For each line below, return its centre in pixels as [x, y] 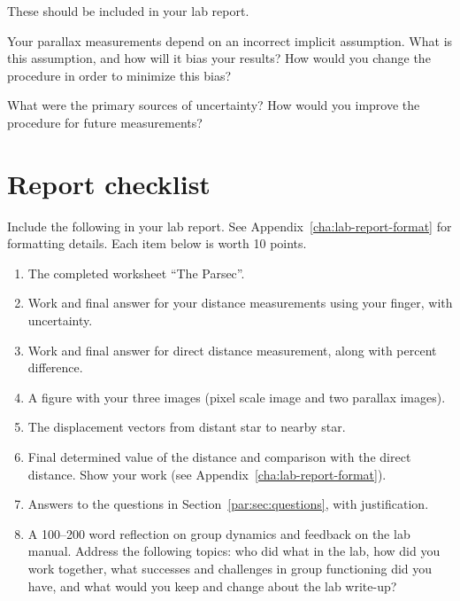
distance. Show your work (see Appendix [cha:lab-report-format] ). [207, 474]
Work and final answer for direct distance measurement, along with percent [232, 350]
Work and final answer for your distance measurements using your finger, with [240, 303]
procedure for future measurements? [105, 122]
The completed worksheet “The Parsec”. [136, 273]
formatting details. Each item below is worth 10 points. [157, 243]
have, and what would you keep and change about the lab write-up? [212, 585]
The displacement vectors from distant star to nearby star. [187, 427]
